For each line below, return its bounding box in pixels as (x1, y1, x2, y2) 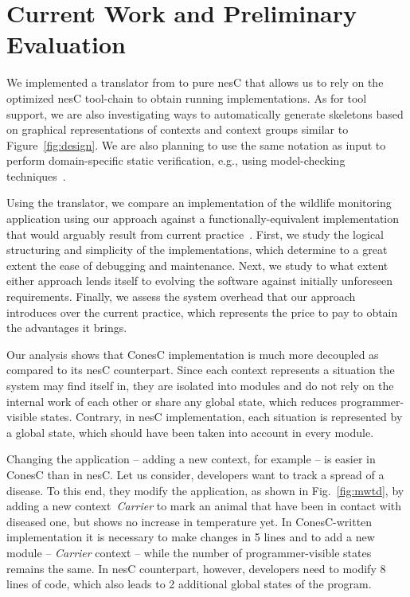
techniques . (6, 167, 66, 184)
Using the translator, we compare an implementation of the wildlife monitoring (6, 194, 392, 211)
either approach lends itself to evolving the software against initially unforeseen (6, 272, 393, 289)
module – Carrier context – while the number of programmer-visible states (6, 544, 372, 560)
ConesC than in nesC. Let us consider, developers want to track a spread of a (6, 466, 385, 482)
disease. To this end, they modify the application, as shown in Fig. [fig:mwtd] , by (6, 482, 404, 498)
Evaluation (6, 28, 126, 60)
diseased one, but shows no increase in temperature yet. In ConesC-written (6, 513, 373, 529)
